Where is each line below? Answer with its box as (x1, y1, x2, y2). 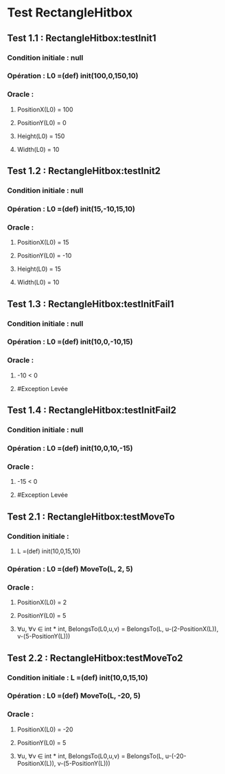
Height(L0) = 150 (16, 132, 65, 140)
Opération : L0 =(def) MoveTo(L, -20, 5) (7, 691, 141, 700)
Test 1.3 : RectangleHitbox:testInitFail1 (7, 298, 174, 310)
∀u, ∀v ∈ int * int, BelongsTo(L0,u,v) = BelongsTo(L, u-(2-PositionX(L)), (16, 625, 219, 633)
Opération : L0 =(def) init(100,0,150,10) (7, 71, 139, 80)
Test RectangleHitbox (7, 5, 133, 21)
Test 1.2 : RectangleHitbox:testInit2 (7, 165, 161, 177)
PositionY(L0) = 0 (16, 118, 67, 126)
